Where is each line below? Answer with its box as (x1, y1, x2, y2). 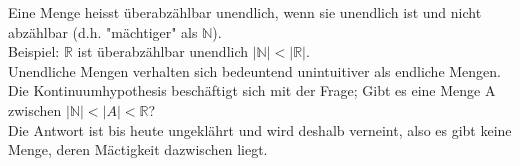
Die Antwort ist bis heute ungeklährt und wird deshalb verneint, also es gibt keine (8, 119, 512, 140)
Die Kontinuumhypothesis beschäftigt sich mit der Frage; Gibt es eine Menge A (8, 80, 496, 101)
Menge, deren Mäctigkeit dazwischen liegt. (8, 139, 268, 160)
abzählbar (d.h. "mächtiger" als (8, 21, 198, 42)
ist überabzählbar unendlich (77, 41, 249, 62)
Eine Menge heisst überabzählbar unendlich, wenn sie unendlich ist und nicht (8, 2, 482, 22)
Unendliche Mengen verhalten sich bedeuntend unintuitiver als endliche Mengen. (8, 60, 501, 81)
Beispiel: (8, 41, 60, 62)
